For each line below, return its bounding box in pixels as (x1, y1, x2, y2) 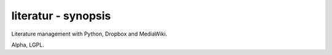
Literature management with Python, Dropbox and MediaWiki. (11, 30, 167, 37)
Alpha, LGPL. (11, 41, 44, 48)
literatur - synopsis (11, 9, 111, 22)
